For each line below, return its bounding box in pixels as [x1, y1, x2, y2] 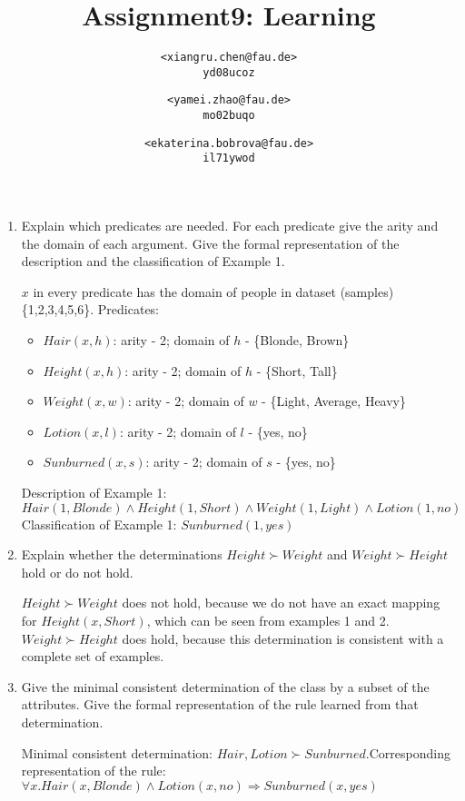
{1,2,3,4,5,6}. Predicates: [21, 300, 160, 319]
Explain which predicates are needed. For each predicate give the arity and [21, 216, 439, 235]
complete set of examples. [21, 647, 164, 666]
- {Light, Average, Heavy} [262, 391, 407, 410]
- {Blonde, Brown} [245, 331, 350, 350]
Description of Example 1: [21, 483, 167, 501]
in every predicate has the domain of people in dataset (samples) [33, 282, 394, 301]
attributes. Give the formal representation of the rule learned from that [21, 695, 419, 714]
